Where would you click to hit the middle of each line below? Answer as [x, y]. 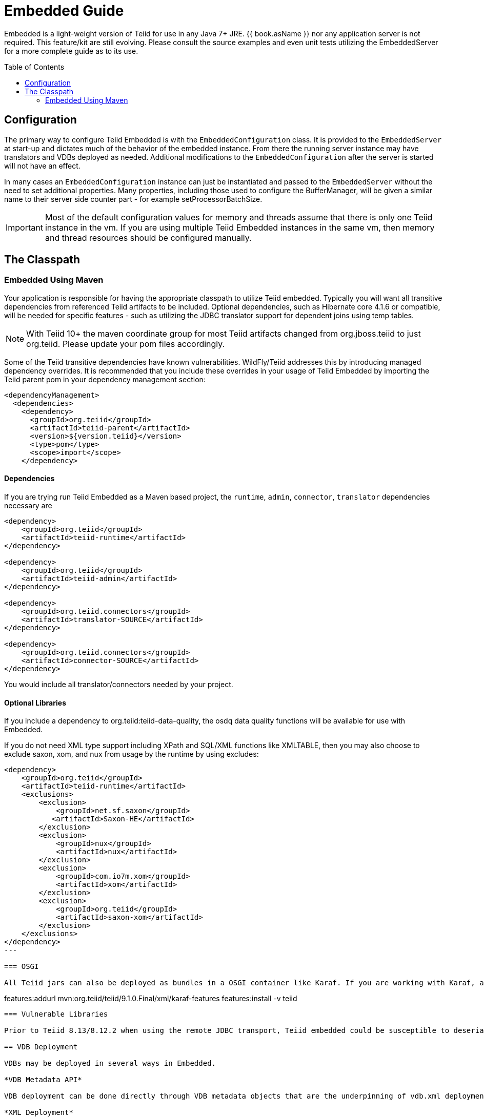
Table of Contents [34, 67]
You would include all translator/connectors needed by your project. [119, 685]
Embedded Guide [64, 11]
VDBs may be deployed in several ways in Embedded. [110, 1063]
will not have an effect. [42, 166]
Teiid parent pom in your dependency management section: [105, 379]
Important [24, 227]
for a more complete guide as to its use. [71, 51]
